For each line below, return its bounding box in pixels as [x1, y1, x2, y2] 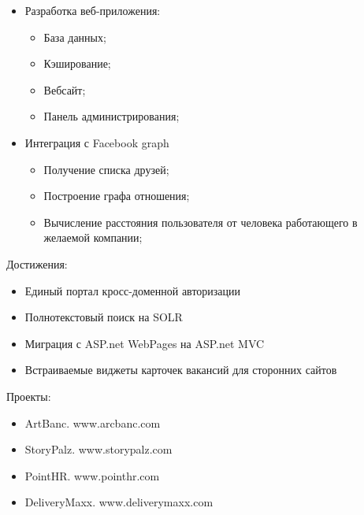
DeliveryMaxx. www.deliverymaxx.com [24, 494, 214, 510]
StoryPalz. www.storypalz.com [24, 441, 173, 458]
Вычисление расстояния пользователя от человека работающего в [43, 213, 358, 230]
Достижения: [6, 255, 68, 272]
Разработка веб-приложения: [24, 2, 161, 18]
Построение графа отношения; [43, 187, 190, 204]
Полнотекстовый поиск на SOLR [24, 309, 183, 325]
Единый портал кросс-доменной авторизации [24, 282, 241, 298]
